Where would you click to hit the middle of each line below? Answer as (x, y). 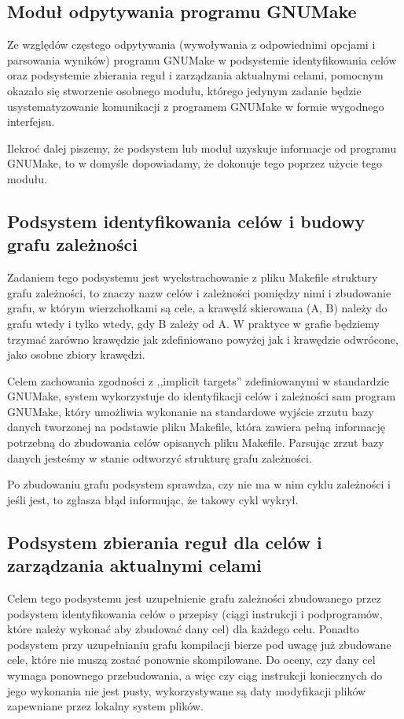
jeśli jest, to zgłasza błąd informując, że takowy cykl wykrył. (153, 499)
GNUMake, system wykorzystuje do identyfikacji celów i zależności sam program (202, 396)
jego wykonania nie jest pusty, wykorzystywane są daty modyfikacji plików (187, 690)
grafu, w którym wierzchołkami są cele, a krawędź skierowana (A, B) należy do (197, 308)
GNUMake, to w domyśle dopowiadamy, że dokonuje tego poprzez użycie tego (195, 163)
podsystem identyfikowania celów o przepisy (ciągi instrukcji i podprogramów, (195, 613)
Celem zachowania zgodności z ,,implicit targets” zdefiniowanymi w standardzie (198, 380)
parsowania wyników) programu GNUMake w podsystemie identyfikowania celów (202, 59)
